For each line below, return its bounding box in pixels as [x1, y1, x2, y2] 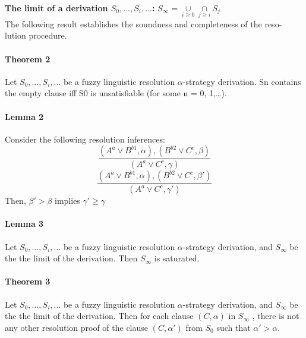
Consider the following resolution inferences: [5, 132, 165, 145]
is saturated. [154, 252, 200, 264]
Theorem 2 [5, 52, 51, 65]
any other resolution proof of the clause [5, 321, 149, 333]
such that [216, 321, 251, 333]
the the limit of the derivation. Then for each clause [5, 309, 194, 322]
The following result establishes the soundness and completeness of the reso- [5, 17, 282, 30]
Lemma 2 [5, 110, 44, 122]
